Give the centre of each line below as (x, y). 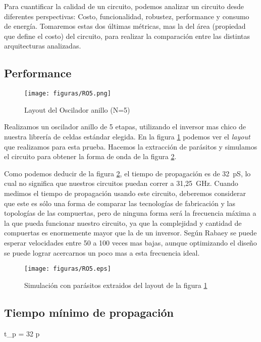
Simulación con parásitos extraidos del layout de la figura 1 (116, 285)
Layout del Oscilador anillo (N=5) (77, 109)
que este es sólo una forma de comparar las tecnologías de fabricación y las (120, 203)
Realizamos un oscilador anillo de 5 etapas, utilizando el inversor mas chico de (125, 127)
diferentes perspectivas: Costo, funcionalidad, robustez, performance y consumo (127, 16)
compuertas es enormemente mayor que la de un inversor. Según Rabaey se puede (130, 233)
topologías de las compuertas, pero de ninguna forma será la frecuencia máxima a (130, 213)
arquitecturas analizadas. (43, 46)
